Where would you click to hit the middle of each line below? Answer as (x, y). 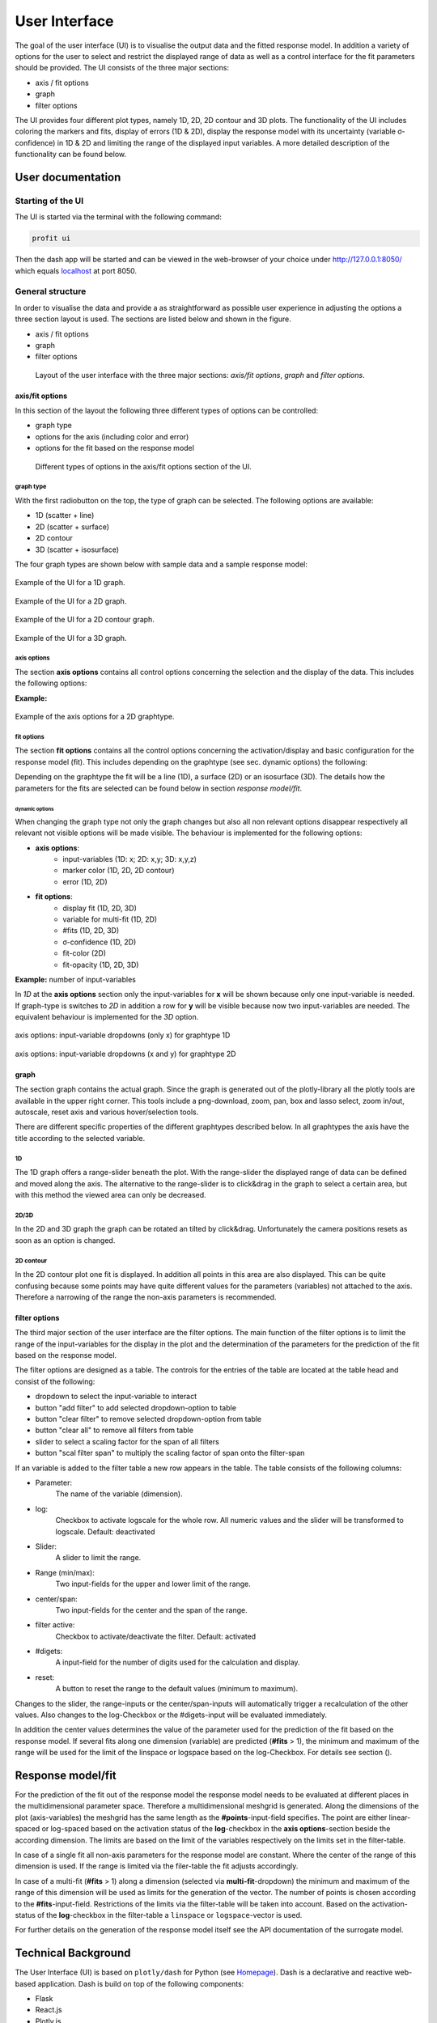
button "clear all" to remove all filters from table (115, 1430)
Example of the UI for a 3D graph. (71, 638)
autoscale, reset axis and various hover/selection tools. (107, 1112)
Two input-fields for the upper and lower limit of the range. (153, 1584)
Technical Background (73, 1953)
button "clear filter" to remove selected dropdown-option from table (148, 1419)
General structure (51, 291)
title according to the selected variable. (80, 1138)
